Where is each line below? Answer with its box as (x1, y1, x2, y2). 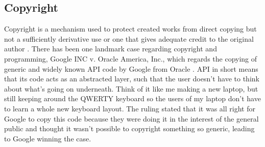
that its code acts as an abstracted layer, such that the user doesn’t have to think (4, 73, 259, 84)
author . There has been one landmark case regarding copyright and (4, 43, 217, 54)
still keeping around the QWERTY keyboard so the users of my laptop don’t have (4, 93, 261, 104)
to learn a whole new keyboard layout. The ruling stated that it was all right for (4, 103, 255, 113)
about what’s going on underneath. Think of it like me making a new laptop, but (4, 83, 258, 94)
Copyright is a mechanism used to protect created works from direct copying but (4, 23, 257, 34)
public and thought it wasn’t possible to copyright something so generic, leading (4, 123, 255, 134)
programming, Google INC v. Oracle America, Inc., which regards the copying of (4, 53, 257, 64)
